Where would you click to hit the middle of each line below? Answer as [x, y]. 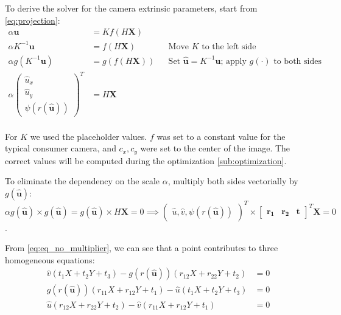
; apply [234, 61]
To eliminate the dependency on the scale [83, 181]
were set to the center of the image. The [215, 148]
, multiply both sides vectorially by [233, 181]
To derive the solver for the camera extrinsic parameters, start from [131, 8]
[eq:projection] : [33, 20]
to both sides [297, 61]
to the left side [229, 47]
